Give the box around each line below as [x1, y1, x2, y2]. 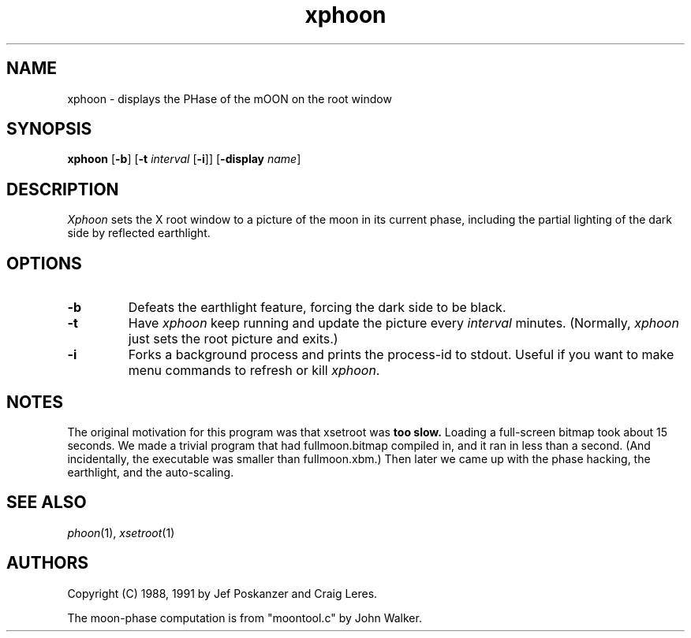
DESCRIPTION [6, 179, 119, 199]
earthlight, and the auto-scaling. [67, 465, 234, 479]
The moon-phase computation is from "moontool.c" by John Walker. [67, 610, 422, 625]
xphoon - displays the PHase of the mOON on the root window [67, 91, 392, 106]
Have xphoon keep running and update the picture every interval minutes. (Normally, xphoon [128, 315, 679, 332]
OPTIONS [6, 253, 82, 273]
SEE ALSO [6, 492, 87, 513]
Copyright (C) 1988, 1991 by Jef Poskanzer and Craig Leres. [67, 586, 378, 600]
